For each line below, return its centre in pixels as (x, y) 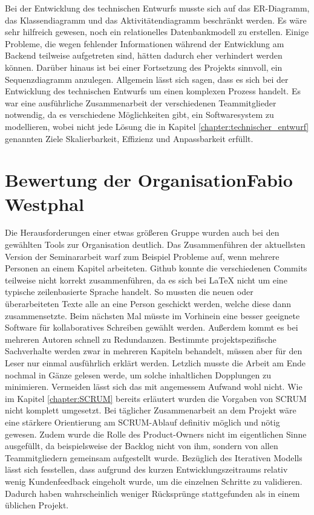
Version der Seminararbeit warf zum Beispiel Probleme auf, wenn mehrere (142, 256)
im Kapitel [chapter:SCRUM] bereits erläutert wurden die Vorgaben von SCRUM (156, 398)
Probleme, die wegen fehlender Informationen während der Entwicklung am (145, 43)
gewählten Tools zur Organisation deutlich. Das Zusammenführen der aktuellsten (155, 245)
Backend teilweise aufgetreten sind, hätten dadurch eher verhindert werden (144, 55)
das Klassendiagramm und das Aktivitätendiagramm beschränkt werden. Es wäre (156, 20)
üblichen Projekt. (37, 505)
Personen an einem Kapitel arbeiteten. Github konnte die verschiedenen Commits (156, 268)
